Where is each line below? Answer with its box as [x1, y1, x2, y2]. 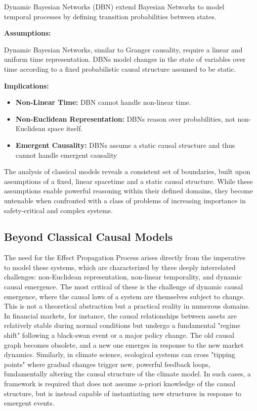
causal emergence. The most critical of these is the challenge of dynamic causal [4, 281, 243, 292]
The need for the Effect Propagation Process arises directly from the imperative [4, 252, 246, 263]
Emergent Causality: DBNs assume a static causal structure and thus [15, 139, 235, 150]
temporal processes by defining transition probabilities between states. [4, 11, 216, 21]
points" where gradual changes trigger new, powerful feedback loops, [4, 359, 211, 369]
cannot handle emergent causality [15, 149, 117, 160]
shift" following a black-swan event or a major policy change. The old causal [4, 330, 234, 340]
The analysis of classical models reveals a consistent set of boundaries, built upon [4, 166, 251, 177]
